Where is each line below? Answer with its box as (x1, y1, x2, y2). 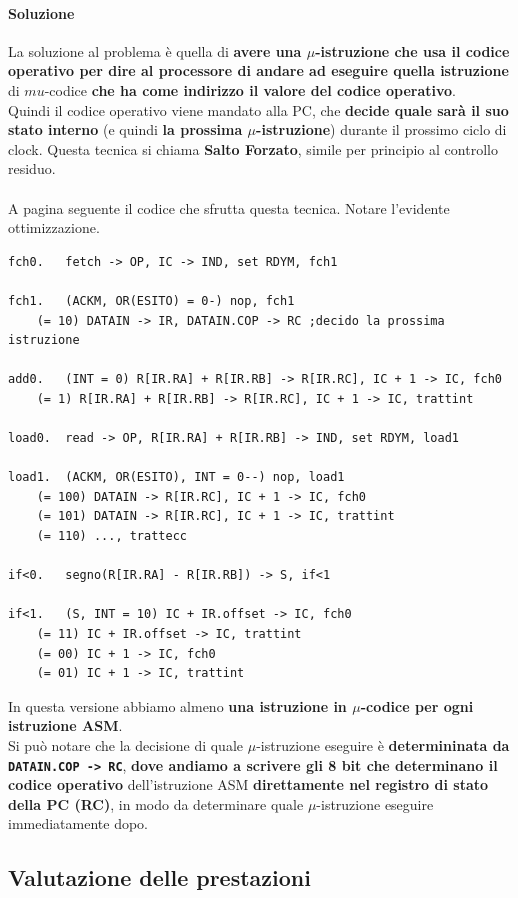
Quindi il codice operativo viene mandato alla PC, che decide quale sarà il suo (8, 99, 509, 120)
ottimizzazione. (8, 217, 100, 238)
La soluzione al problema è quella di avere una (8, 40, 302, 61)
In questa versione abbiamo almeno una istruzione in (8, 695, 347, 716)
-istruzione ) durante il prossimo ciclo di (256, 119, 507, 140)
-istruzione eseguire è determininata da (256, 734, 510, 755)
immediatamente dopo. (8, 813, 148, 834)
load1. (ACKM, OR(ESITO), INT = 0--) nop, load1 (8, 470, 345, 485)
